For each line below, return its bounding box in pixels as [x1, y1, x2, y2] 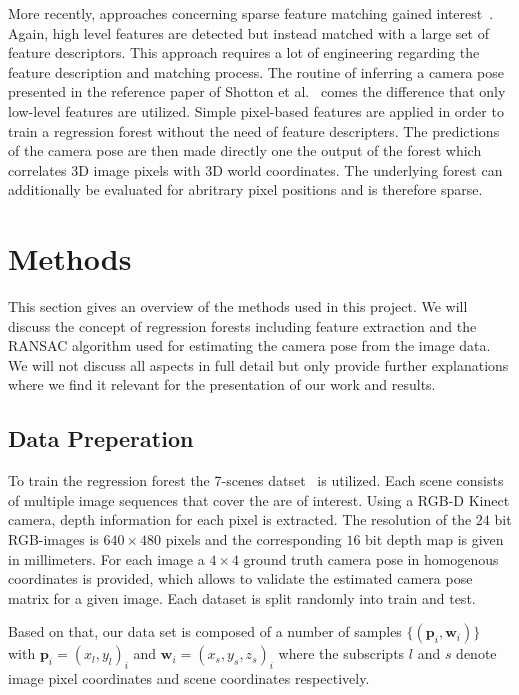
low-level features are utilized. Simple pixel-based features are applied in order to [8, 100, 504, 121]
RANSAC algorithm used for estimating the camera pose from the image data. [8, 335, 491, 356]
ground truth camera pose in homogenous [243, 548, 499, 569]
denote [456, 643, 497, 664]
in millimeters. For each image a [8, 548, 205, 569]
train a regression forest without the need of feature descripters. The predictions [8, 120, 500, 141]
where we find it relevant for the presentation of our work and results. [8, 374, 436, 395]
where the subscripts [278, 643, 405, 664]
